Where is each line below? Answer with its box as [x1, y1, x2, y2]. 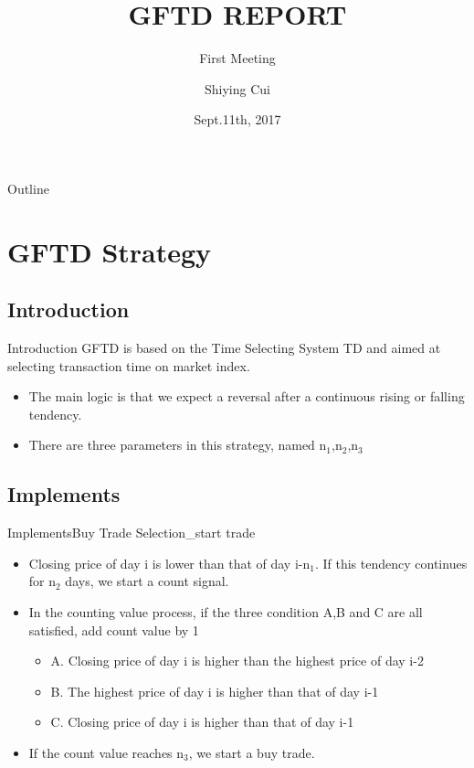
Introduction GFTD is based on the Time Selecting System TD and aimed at [7, 338, 441, 357]
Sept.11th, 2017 [194, 110, 281, 129]
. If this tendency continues [314, 553, 468, 572]
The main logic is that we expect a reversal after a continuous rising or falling [28, 387, 465, 406]
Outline [7, 178, 49, 197]
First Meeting [199, 48, 276, 68]
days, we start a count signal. [65, 571, 229, 591]
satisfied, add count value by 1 [28, 620, 199, 639]
